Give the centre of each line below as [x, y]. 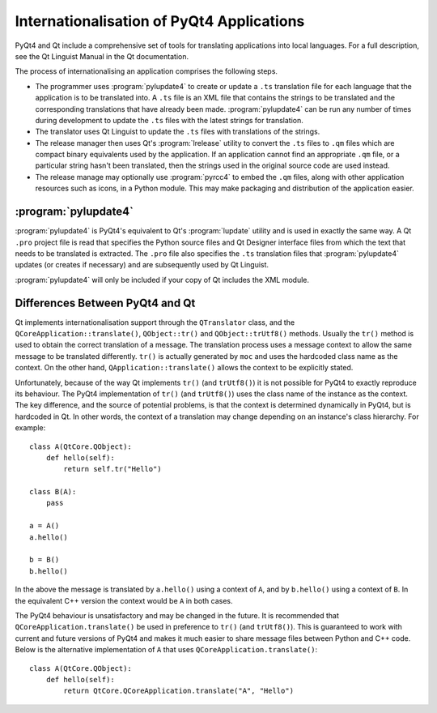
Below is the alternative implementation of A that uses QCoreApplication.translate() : [166, 650]
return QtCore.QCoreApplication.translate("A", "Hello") [179, 691]
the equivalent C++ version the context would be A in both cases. [124, 600]
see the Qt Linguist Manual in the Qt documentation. [102, 56]
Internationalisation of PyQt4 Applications [160, 21]
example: [30, 428]
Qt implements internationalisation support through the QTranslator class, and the [155, 322]
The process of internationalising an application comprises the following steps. [146, 71]
